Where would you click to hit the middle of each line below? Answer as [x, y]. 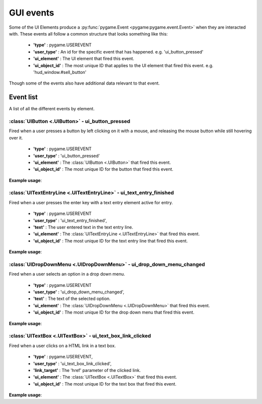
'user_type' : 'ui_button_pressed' [67, 156]
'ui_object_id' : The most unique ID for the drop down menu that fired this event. [114, 312]
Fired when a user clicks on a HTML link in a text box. [62, 346]
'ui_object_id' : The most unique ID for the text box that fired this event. [105, 384]
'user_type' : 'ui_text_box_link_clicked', [72, 363]
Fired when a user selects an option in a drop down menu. [67, 274]
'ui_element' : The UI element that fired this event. [84, 59]
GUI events [32, 13]
